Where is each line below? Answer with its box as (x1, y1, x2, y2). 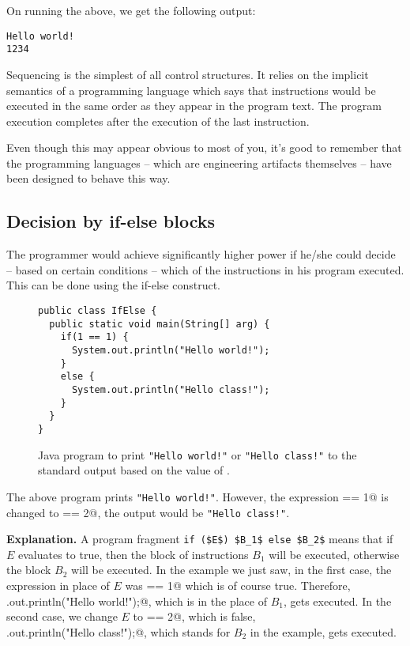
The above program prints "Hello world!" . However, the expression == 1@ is (6, 488, 389, 504)
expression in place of (6, 577, 110, 594)
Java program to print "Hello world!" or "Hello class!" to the (38, 446, 357, 463)
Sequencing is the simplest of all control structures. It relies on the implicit (6, 66, 369, 82)
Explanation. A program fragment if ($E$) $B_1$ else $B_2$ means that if (6, 531, 393, 547)
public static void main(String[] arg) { (49, 318, 270, 330)
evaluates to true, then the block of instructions (18, 546, 249, 562)
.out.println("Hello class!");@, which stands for (6, 623, 231, 640)
